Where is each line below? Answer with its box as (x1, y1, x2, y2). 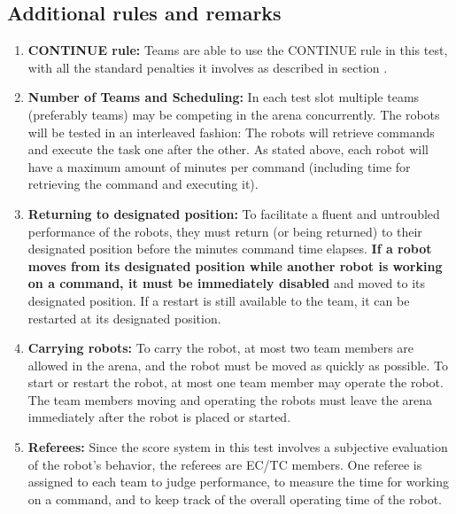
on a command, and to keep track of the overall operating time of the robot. (27, 489, 443, 508)
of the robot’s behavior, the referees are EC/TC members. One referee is (27, 455, 422, 473)
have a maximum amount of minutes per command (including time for (27, 157, 411, 175)
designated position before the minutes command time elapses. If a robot (27, 239, 432, 258)
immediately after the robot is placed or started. (27, 408, 291, 426)
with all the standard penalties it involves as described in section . (27, 58, 388, 76)
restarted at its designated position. (27, 308, 221, 327)
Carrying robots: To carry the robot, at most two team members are (27, 339, 414, 357)
